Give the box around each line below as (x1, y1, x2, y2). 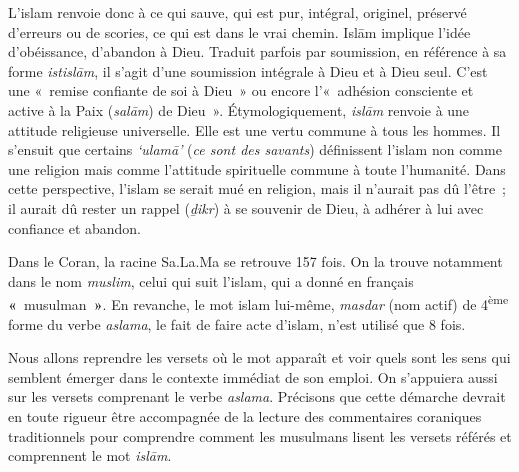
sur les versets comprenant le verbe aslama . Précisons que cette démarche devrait (8, 386, 506, 407)
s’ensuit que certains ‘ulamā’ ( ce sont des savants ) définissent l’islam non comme (8, 139, 502, 160)
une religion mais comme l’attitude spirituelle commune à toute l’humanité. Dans (8, 158, 506, 179)
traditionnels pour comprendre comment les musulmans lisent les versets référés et (8, 425, 512, 446)
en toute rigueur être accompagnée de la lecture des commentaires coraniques (8, 405, 482, 426)
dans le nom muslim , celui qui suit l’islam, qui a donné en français (8, 270, 414, 291)
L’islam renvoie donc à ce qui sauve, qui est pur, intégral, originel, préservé (8, 2, 467, 22)
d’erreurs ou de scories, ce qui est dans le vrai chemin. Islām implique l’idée (8, 21, 471, 42)
